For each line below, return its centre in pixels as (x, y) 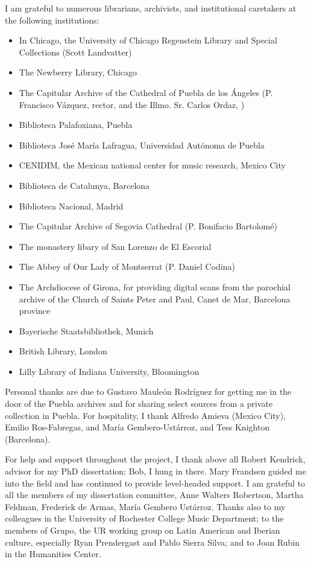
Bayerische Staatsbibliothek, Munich (86, 330)
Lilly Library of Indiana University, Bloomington (109, 371)
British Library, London (63, 351)
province (35, 311)
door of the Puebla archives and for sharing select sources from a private (139, 404)
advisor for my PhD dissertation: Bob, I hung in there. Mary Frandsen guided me (155, 471)
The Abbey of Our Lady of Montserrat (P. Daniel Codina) (127, 267)
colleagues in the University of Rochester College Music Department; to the (144, 518)
